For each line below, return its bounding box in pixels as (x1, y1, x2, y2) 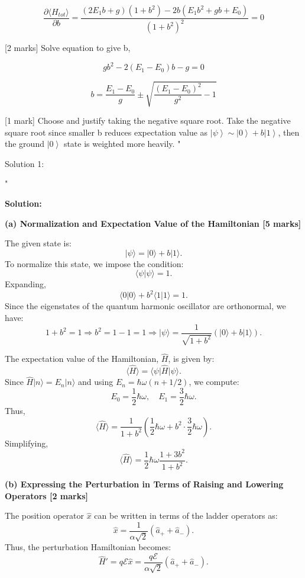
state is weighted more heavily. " (63, 137, 181, 150)
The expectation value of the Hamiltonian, (5, 352, 159, 365)
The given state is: (5, 237, 72, 249)
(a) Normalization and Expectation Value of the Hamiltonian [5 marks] (5, 217, 301, 229)
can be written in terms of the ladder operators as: (94, 509, 278, 522)
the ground (5, 137, 44, 150)
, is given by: (168, 352, 215, 365)
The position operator (5, 509, 84, 522)
